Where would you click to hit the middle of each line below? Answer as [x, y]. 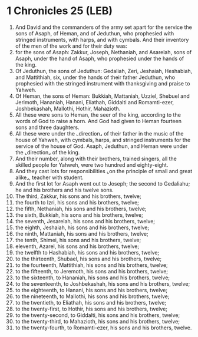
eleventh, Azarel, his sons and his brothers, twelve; [77, 246]
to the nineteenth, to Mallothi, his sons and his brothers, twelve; [92, 296]
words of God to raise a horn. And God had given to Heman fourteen [98, 121]
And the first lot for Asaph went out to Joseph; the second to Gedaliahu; [103, 183]
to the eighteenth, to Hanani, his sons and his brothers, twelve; [91, 290]
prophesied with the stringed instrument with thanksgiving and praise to [103, 83]
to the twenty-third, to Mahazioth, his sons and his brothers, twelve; [98, 321]
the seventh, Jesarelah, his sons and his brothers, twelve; [85, 221]
